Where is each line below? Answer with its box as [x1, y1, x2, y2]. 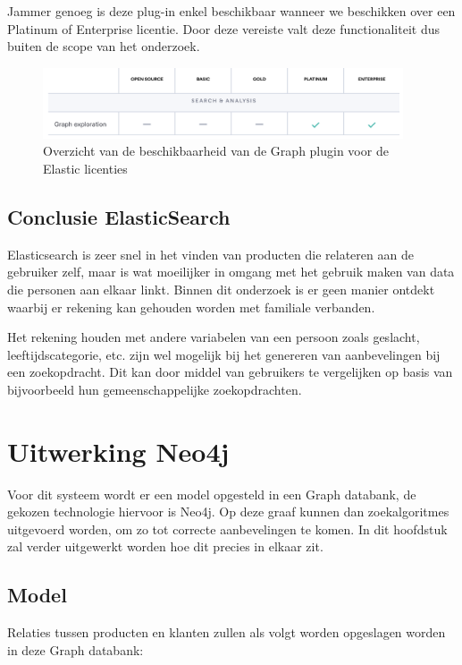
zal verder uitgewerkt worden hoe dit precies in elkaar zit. [7, 537, 323, 556]
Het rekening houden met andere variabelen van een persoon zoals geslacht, [7, 328, 420, 346]
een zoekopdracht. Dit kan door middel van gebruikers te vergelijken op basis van [7, 362, 453, 381]
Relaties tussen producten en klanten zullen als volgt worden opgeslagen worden [7, 623, 446, 642]
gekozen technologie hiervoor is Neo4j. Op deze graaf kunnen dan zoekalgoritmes [7, 502, 449, 521]
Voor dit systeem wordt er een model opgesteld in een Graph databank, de [7, 484, 416, 503]
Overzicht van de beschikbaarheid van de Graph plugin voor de [43, 141, 389, 160]
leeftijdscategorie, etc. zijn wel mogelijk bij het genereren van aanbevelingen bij [7, 345, 441, 363]
